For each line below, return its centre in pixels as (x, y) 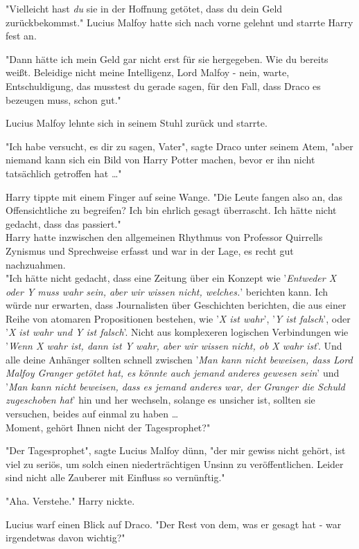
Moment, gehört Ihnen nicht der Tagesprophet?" (108, 427)
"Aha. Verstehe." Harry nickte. (70, 501)
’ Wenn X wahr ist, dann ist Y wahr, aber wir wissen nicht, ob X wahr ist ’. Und (174, 346)
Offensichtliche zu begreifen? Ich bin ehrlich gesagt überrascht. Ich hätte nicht (171, 210)
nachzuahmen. (36, 264)
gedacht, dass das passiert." (63, 223)
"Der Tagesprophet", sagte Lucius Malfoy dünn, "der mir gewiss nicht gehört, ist (176, 450)
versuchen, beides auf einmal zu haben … (92, 414)
